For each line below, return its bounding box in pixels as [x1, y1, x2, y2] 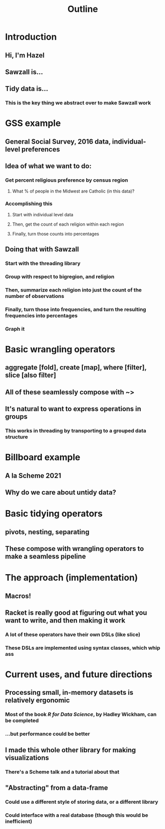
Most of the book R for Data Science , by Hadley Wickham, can [5, 711, 157, 718]
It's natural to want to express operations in [5, 405, 141, 413]
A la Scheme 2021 [5, 471, 62, 480]
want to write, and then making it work [5, 616, 126, 625]
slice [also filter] [5, 371, 57, 380]
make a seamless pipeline [5, 552, 86, 561]
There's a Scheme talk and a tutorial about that [5, 768, 120, 775]
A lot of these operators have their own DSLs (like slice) [5, 631, 140, 638]
